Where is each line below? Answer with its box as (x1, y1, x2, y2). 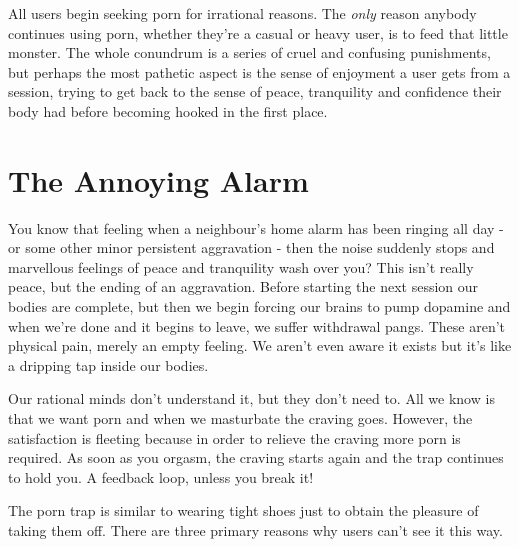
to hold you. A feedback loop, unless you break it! (8, 466, 314, 487)
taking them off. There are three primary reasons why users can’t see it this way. (8, 520, 503, 540)
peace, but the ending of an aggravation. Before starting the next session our (8, 276, 479, 297)
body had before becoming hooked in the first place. (8, 100, 328, 121)
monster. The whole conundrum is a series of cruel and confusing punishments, (8, 42, 491, 63)
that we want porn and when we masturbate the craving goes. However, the (8, 408, 473, 429)
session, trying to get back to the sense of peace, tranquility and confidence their (8, 81, 502, 102)
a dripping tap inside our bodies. (8, 354, 209, 375)
